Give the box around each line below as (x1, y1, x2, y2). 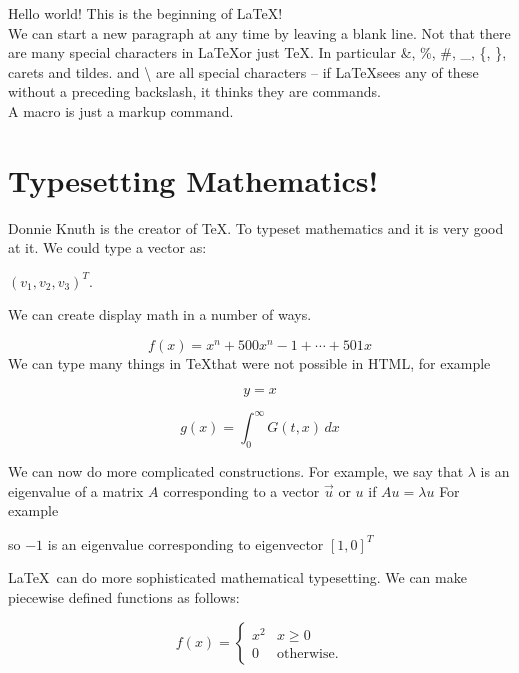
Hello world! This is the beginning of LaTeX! (8, 3, 283, 23)
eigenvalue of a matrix (8, 480, 144, 501)
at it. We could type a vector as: (8, 237, 207, 258)
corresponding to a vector (163, 480, 320, 501)
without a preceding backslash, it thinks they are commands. (8, 81, 381, 102)
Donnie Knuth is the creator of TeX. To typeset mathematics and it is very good (8, 217, 504, 238)
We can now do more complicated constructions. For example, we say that (8, 460, 464, 481)
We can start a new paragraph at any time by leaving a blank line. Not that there (8, 22, 511, 43)
